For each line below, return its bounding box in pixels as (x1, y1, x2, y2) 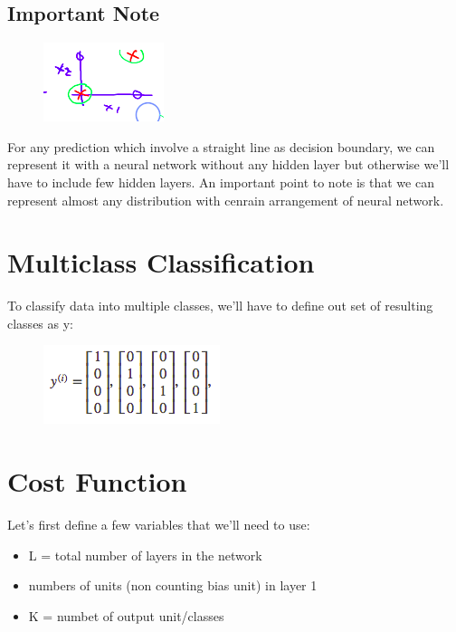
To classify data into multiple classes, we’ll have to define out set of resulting (7, 296, 433, 315)
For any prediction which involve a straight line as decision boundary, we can (7, 137, 435, 156)
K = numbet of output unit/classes (28, 606, 224, 625)
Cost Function (7, 463, 187, 500)
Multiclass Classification (7, 244, 315, 281)
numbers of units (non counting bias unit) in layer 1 (28, 576, 318, 595)
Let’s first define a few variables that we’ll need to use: (7, 515, 310, 534)
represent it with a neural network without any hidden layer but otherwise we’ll (7, 155, 450, 174)
